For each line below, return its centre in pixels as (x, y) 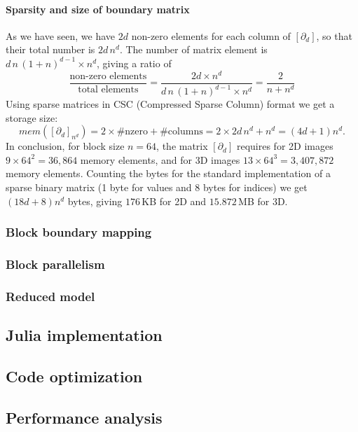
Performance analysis (84, 417)
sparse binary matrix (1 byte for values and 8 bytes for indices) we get (157, 187)
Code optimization (74, 376)
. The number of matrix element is (193, 49)
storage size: (32, 117)
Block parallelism (55, 264)
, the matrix (182, 146)
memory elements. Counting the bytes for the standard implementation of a (168, 173)
